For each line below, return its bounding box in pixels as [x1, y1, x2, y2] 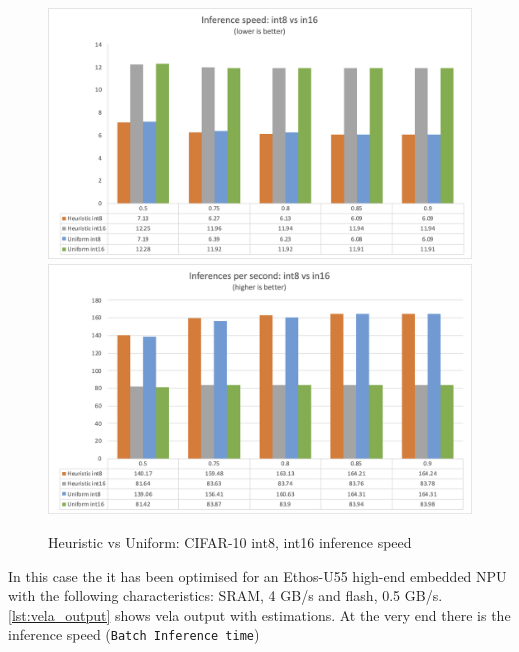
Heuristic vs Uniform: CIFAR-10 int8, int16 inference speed [48, 532, 412, 553]
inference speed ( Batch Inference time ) [8, 624, 260, 645]
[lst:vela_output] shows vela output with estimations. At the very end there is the [8, 604, 511, 625]
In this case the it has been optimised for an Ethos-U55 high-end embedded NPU [8, 565, 507, 586]
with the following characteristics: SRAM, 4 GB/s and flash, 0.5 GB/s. [8, 585, 443, 606]
